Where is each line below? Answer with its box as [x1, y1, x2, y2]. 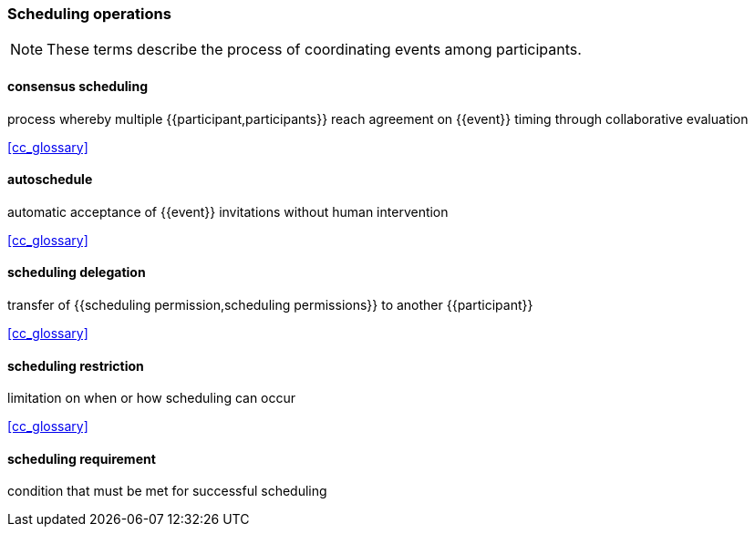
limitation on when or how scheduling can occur [7, 390, 296, 406]
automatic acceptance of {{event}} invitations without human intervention [7, 203, 449, 220]
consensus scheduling [7, 77, 148, 94]
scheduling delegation [7, 264, 146, 281]
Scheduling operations [7, 5, 171, 23]
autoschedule [7, 171, 93, 188]
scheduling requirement [7, 450, 156, 467]
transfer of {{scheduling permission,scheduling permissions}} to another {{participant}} [7, 297, 533, 313]
